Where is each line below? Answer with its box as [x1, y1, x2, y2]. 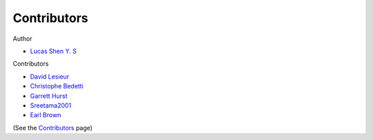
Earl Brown [30, 111, 61, 119]
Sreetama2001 [30, 101, 72, 110]
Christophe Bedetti [30, 82, 84, 90]
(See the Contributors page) [12, 123, 93, 132]
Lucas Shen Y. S [30, 47, 77, 55]
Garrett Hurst [30, 92, 68, 100]
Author [12, 34, 32, 43]
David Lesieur [30, 72, 70, 81]
